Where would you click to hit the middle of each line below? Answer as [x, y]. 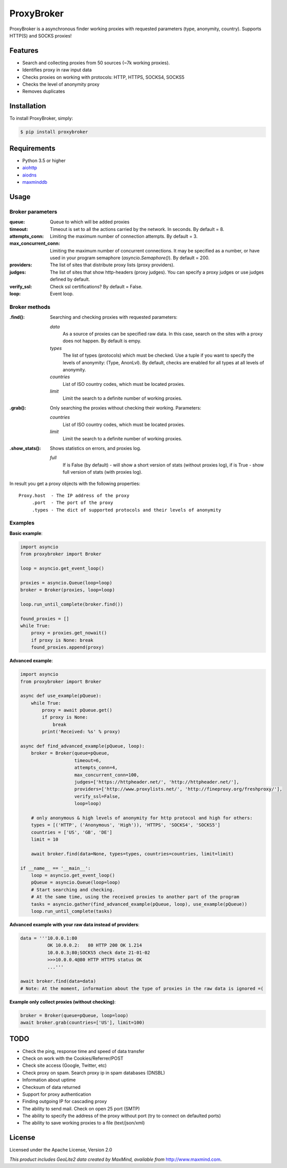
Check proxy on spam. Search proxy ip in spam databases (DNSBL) [94, 1073]
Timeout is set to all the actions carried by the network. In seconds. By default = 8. [137, 229]
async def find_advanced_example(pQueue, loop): [83, 746]
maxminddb [35, 182]
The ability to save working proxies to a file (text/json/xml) [84, 1123]
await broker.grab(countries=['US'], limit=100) [83, 1023]
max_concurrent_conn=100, [107, 775]
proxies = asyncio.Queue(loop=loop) [66, 583]
